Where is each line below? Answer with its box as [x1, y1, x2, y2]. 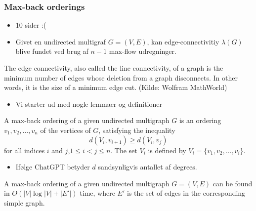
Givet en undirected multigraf [15, 36, 106, 46]
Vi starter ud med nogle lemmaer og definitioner [15, 98, 162, 109]
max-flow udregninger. [109, 46, 176, 56]
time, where [80, 188, 115, 198]
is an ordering [179, 115, 221, 126]
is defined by [148, 145, 186, 155]
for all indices [4, 145, 45, 155]
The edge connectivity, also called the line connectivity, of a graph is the [4, 63, 223, 73]
